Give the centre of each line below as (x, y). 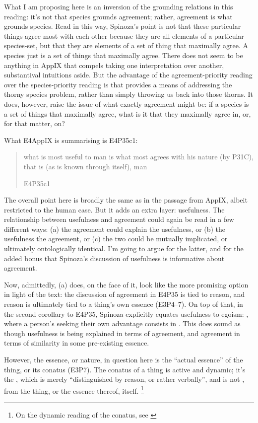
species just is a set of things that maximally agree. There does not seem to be (124, 55)
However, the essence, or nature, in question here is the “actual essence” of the (124, 359)
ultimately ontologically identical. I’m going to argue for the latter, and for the (124, 248)
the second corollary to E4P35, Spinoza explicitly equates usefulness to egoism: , (126, 314)
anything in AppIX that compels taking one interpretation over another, (114, 65)
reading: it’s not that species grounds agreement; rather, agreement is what (118, 16)
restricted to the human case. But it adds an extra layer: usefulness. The (114, 209)
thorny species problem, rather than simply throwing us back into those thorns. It (129, 94)
